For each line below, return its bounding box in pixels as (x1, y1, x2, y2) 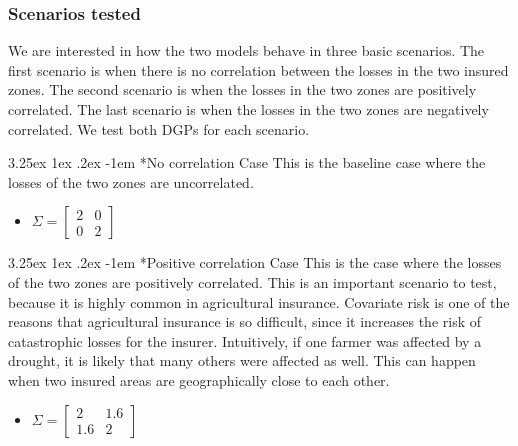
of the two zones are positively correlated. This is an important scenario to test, (8, 271, 497, 292)
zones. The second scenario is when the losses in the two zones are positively (8, 79, 477, 100)
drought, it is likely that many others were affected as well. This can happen (8, 350, 476, 371)
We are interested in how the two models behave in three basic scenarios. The (8, 40, 485, 61)
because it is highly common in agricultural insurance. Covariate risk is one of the (8, 291, 510, 312)
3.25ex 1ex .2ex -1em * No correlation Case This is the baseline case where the (8, 152, 486, 173)
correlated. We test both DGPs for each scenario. (8, 118, 310, 139)
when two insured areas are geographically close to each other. (8, 369, 390, 390)
